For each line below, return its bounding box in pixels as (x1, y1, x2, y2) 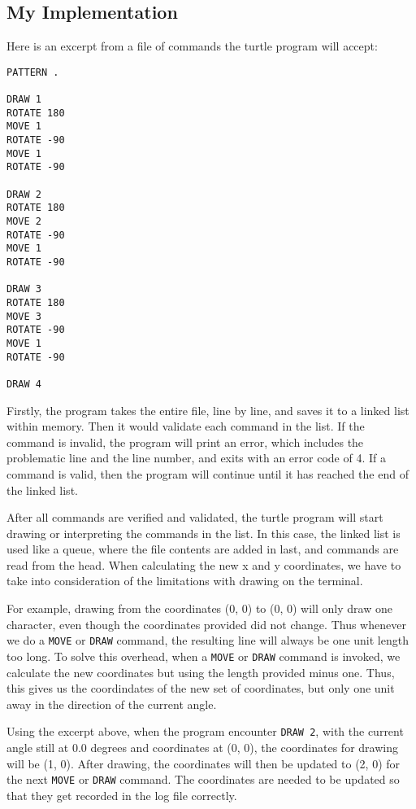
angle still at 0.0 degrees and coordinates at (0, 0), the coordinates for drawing (6, 739, 398, 756)
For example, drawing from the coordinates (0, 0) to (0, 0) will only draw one (6, 600, 392, 617)
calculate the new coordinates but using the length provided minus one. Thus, (6, 663, 395, 680)
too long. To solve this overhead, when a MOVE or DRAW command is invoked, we (6, 647, 401, 664)
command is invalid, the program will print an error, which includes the (6, 433, 364, 450)
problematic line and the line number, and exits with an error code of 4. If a (6, 449, 386, 466)
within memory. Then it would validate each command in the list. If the (6, 418, 365, 435)
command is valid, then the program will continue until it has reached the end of (6, 465, 409, 482)
